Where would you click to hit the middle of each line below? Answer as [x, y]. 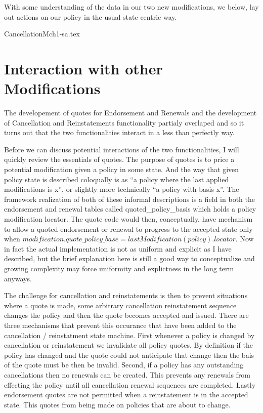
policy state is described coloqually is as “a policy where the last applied [117, 179]
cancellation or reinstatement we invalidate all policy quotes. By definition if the [128, 345]
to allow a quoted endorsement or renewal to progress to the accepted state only [128, 229]
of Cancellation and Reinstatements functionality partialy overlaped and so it [124, 122]
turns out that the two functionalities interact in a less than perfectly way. [119, 132]
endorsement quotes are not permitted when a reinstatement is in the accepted [126, 395]
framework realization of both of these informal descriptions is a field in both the [129, 199]
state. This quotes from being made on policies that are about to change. [117, 404]
